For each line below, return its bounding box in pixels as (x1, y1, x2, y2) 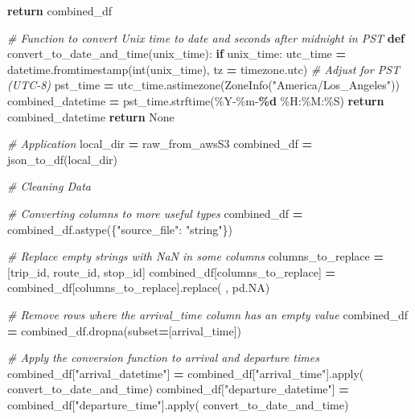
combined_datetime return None (7, 108, 175, 125)
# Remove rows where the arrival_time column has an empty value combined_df (7, 306, 408, 322)
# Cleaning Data (7, 178, 91, 195)
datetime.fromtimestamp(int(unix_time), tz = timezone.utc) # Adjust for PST (7, 60, 401, 77)
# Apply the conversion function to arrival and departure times (7, 349, 319, 366)
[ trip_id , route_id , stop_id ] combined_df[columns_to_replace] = (7, 263, 336, 280)
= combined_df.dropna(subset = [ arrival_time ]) (7, 322, 242, 339)
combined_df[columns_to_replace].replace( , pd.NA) (7, 279, 270, 296)
